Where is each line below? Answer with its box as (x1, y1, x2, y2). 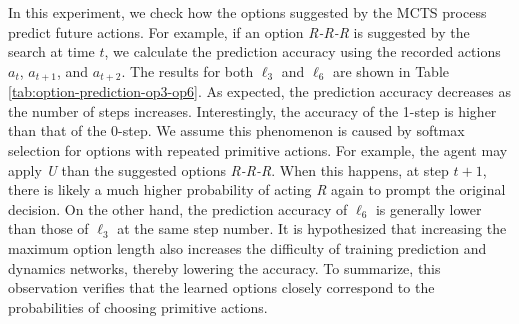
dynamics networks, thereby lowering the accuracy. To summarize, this (8, 257, 441, 278)
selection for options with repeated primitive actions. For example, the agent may (8, 140, 508, 161)
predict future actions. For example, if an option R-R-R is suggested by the (8, 21, 470, 42)
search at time (8, 41, 95, 62)
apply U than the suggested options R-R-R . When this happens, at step (8, 159, 449, 180)
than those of (8, 218, 89, 239)
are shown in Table (332, 60, 449, 81)
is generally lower (375, 198, 482, 219)
